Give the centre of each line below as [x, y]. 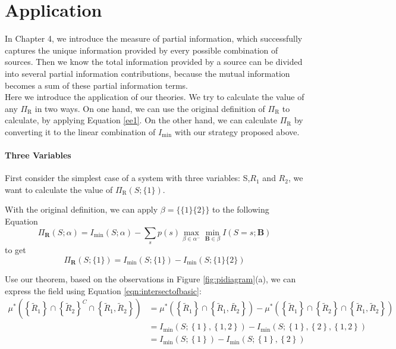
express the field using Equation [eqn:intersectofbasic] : [103, 290]
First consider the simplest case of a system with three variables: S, [128, 178]
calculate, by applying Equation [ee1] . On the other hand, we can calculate [141, 120]
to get [15, 250]
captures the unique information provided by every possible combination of [142, 50]
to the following [241, 209]
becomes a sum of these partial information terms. [97, 85]
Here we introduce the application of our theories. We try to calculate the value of [155, 97]
